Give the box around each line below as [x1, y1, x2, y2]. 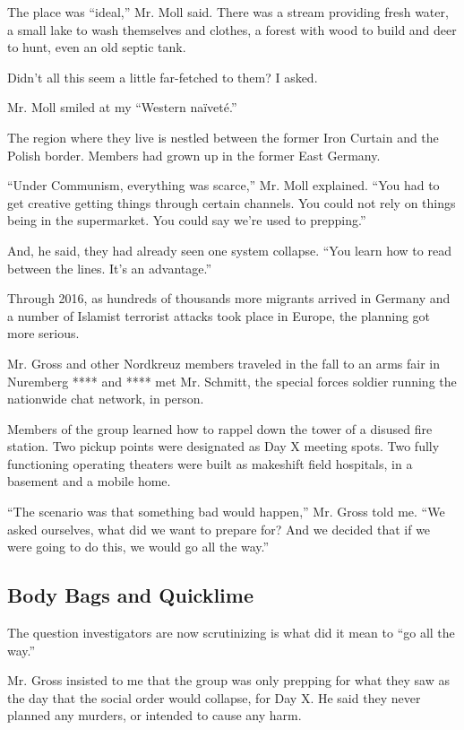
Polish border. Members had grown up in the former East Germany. [7, 145, 381, 164]
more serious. [7, 324, 80, 343]
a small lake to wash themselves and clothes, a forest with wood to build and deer [7, 20, 457, 39]
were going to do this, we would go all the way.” [7, 537, 270, 556]
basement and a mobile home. [7, 472, 171, 491]
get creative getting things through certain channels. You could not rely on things [7, 193, 456, 212]
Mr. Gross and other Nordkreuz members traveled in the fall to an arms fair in [7, 353, 440, 372]
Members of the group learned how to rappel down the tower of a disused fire [7, 419, 433, 438]
